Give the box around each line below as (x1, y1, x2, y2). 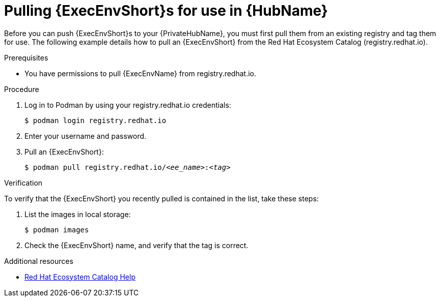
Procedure (4, 84, 39, 94)
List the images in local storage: (24, 209, 131, 219)
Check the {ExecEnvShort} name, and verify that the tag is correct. (24, 240, 249, 250)
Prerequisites (4, 53, 48, 62)
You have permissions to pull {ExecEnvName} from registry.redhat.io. (24, 69, 257, 78)
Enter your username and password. (24, 131, 147, 140)
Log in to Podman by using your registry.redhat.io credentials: (24, 100, 231, 109)
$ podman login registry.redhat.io (24, 116, 167, 125)
